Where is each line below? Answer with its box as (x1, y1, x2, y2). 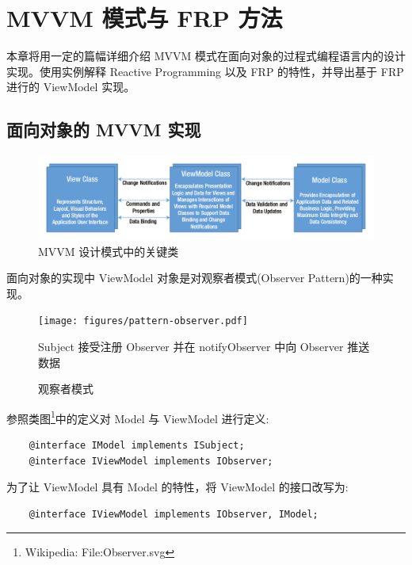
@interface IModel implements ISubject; (29, 440, 245, 452)
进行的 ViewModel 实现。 (6, 78, 135, 95)
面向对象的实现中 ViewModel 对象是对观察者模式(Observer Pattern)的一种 (6, 269, 383, 286)
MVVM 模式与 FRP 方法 (6, 2, 283, 34)
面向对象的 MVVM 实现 (6, 117, 201, 142)
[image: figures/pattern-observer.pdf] (38, 315, 248, 327)
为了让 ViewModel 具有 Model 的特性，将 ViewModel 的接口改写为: (6, 479, 349, 495)
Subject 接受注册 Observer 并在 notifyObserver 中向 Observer (38, 338, 344, 355)
